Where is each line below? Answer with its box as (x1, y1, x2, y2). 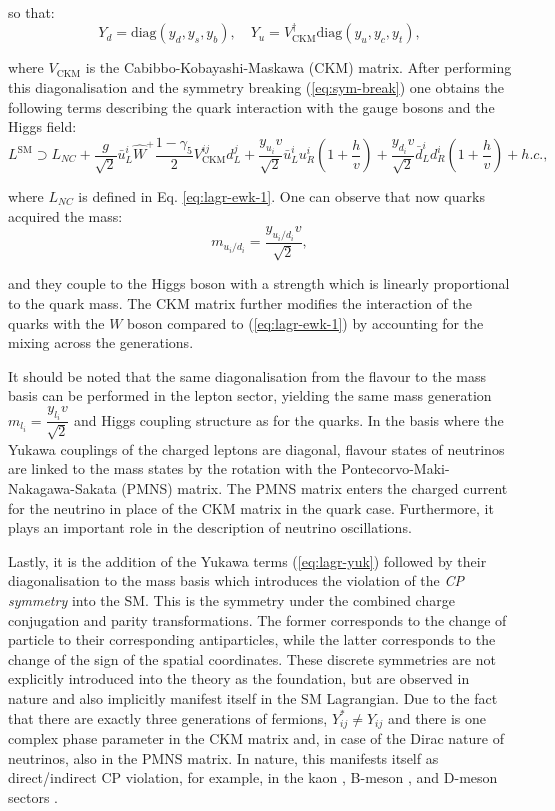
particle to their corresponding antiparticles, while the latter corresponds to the (8, 629, 496, 650)
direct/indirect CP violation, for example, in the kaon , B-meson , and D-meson (8, 767, 498, 788)
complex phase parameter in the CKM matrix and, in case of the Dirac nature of (8, 728, 504, 749)
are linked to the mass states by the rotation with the (8, 458, 337, 479)
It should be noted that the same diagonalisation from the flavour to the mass (8, 365, 487, 386)
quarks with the (8, 312, 105, 333)
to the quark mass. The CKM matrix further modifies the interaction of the (8, 293, 472, 314)
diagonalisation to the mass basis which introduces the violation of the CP (8, 570, 464, 591)
